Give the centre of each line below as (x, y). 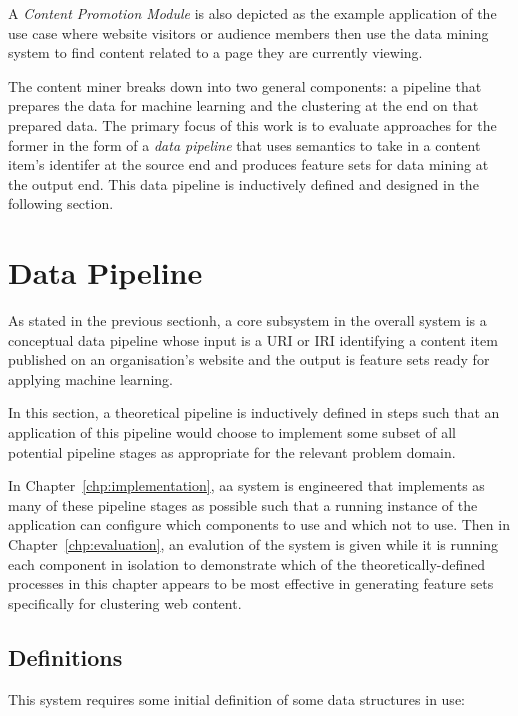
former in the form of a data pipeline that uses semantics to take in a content (244, 144)
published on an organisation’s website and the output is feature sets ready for (249, 359)
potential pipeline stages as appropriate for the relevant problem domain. (232, 451)
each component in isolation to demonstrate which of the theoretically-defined (247, 563)
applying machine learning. (90, 378)
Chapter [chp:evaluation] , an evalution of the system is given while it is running (253, 544)
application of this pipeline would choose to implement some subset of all (232, 432)
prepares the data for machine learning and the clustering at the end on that (243, 105)
